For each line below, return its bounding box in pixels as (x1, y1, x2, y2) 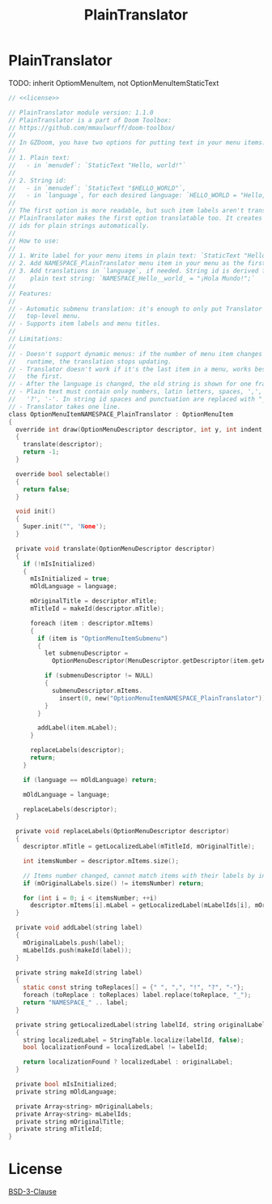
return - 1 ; (23, 448, 60, 456)
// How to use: (8, 237, 60, 245)
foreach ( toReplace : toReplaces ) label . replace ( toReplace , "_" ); (23, 991, 252, 1000)
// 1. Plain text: (8, 154, 70, 162)
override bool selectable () (15, 470, 111, 478)
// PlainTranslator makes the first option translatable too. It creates (8, 214, 263, 222)
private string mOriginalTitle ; (15, 1117, 125, 1125)
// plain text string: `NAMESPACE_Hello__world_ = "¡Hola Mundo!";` (8, 274, 255, 283)
